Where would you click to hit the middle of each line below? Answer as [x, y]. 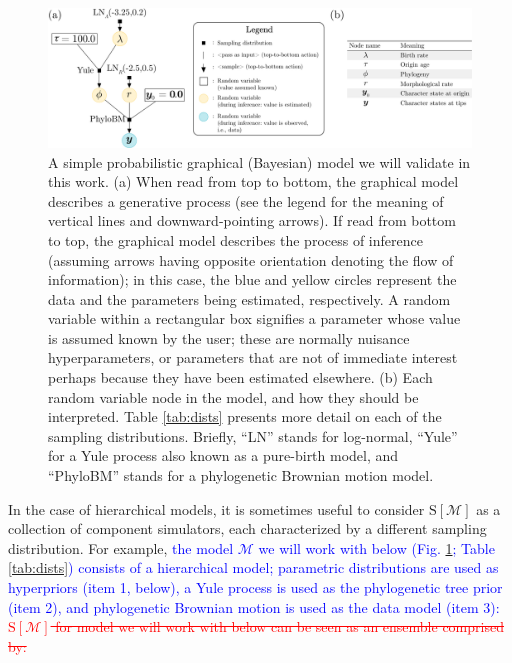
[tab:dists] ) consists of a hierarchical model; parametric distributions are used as [253, 567]
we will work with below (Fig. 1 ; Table [376, 547]
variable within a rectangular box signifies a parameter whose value [254, 318]
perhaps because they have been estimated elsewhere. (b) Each [240, 377]
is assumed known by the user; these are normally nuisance [229, 337]
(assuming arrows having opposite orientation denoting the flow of [251, 259]
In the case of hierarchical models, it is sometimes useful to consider [216, 508]
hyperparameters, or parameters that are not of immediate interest [253, 357]
